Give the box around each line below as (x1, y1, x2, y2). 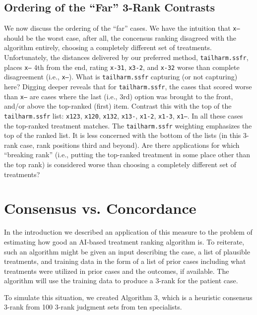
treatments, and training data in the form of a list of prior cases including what (4, 256, 246, 266)
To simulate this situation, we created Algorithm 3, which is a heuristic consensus (4, 292, 253, 302)
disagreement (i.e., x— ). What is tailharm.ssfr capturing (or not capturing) (4, 71, 238, 82)
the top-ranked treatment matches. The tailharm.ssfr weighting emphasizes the (4, 120, 252, 130)
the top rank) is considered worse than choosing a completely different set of (4, 159, 236, 170)
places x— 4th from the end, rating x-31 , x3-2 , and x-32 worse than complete (4, 62, 240, 72)
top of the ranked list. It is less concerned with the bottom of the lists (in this (4, 130, 241, 140)
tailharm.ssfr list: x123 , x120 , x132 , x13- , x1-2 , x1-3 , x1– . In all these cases (4, 110, 243, 121)
